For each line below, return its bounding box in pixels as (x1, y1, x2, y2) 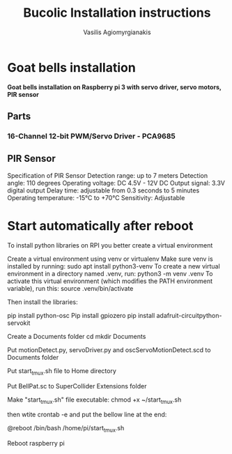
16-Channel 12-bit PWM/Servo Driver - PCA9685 (7, 131, 176, 141)
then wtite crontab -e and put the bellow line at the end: (7, 410, 167, 419)
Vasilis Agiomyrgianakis (83, 28, 151, 36)
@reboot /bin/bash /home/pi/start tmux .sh (7, 424, 125, 434)
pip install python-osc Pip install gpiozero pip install (7, 311, 155, 319)
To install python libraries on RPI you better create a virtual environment (7, 241, 213, 249)
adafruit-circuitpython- (156, 311, 222, 319)
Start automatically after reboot (7, 218, 194, 234)
